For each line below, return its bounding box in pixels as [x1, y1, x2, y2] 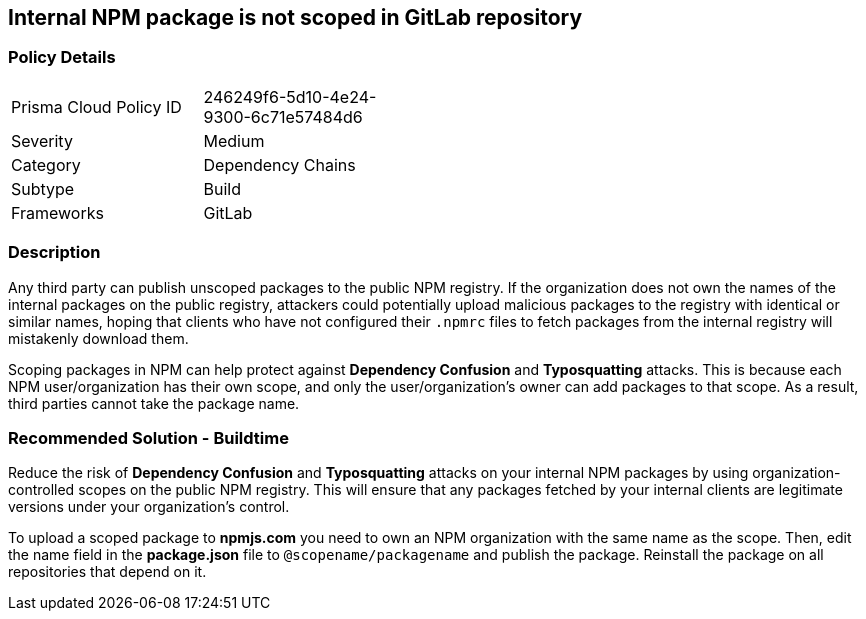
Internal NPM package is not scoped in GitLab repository [8, 5, 583, 30]
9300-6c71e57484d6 [203, 106, 363, 127]
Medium [203, 130, 265, 151]
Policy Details [8, 47, 116, 68]
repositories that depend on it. [8, 563, 207, 581]
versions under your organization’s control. [8, 498, 290, 516]
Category [11, 154, 81, 175]
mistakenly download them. [8, 329, 189, 347]
